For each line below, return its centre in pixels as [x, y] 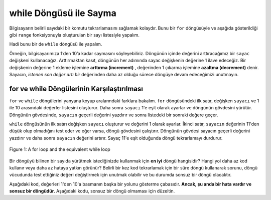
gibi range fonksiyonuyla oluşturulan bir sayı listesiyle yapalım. [75, 35]
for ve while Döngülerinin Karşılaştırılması [76, 88]
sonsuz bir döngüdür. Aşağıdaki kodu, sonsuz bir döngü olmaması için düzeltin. [92, 191]
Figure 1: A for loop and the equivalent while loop [60, 149]
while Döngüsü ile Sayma [63, 13]
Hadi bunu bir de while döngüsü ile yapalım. [56, 44]
